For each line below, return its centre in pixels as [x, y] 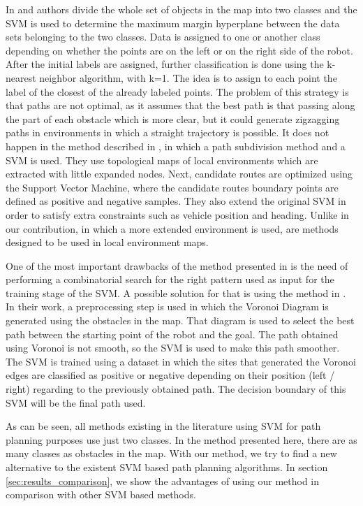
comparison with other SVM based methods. [101, 494]
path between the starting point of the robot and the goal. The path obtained [172, 334]
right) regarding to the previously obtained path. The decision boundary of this [176, 389]
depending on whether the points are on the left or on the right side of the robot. [179, 50]
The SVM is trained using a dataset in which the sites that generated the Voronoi [181, 361]
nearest [21, 77]
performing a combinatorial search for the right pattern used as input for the [170, 279]
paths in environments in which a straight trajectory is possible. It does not [168, 132]
